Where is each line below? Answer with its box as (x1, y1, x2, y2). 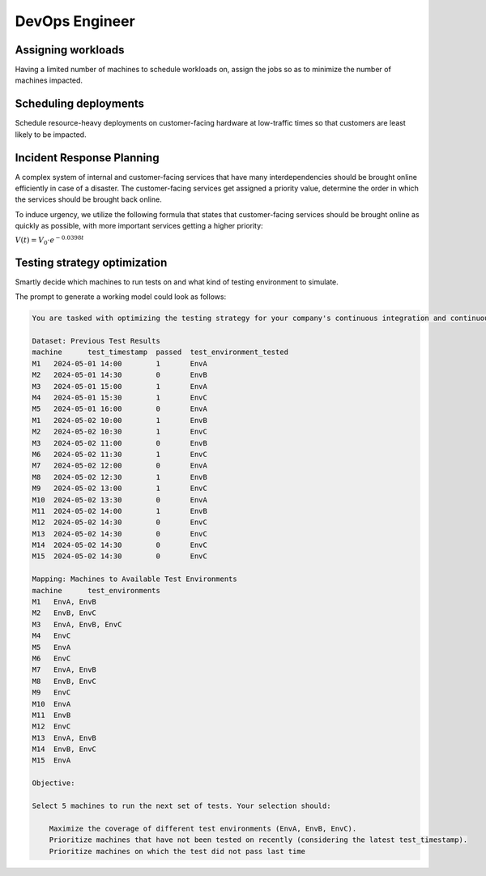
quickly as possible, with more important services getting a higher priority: (15, 221, 263, 231)
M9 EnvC (32, 688, 71, 697)
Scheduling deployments (15, 97, 145, 111)
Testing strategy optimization (15, 255, 168, 269)
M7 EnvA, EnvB (32, 665, 97, 674)
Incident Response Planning (15, 151, 160, 165)
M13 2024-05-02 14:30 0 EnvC (32, 529, 208, 538)
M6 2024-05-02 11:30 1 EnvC (32, 450, 208, 459)
